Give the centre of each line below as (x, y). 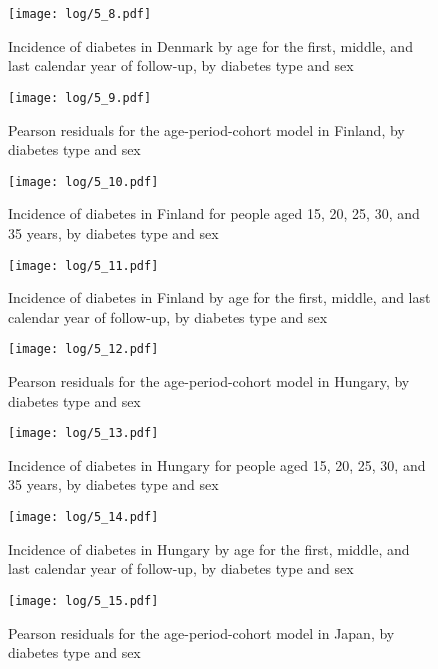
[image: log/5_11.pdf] (83, 265)
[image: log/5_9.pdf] (80, 97)
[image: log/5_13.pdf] (83, 433)
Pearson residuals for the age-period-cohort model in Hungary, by (209, 381)
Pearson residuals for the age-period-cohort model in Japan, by (201, 632)
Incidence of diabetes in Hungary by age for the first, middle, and (209, 548)
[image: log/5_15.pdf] (83, 600)
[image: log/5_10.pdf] (83, 181)
